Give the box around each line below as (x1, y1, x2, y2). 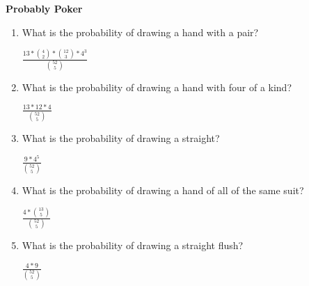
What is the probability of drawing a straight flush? (22, 238, 244, 253)
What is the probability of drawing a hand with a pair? (22, 24, 259, 39)
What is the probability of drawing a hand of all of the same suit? (22, 183, 304, 198)
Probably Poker (6, 1, 83, 15)
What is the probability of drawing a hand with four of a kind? (22, 79, 292, 94)
